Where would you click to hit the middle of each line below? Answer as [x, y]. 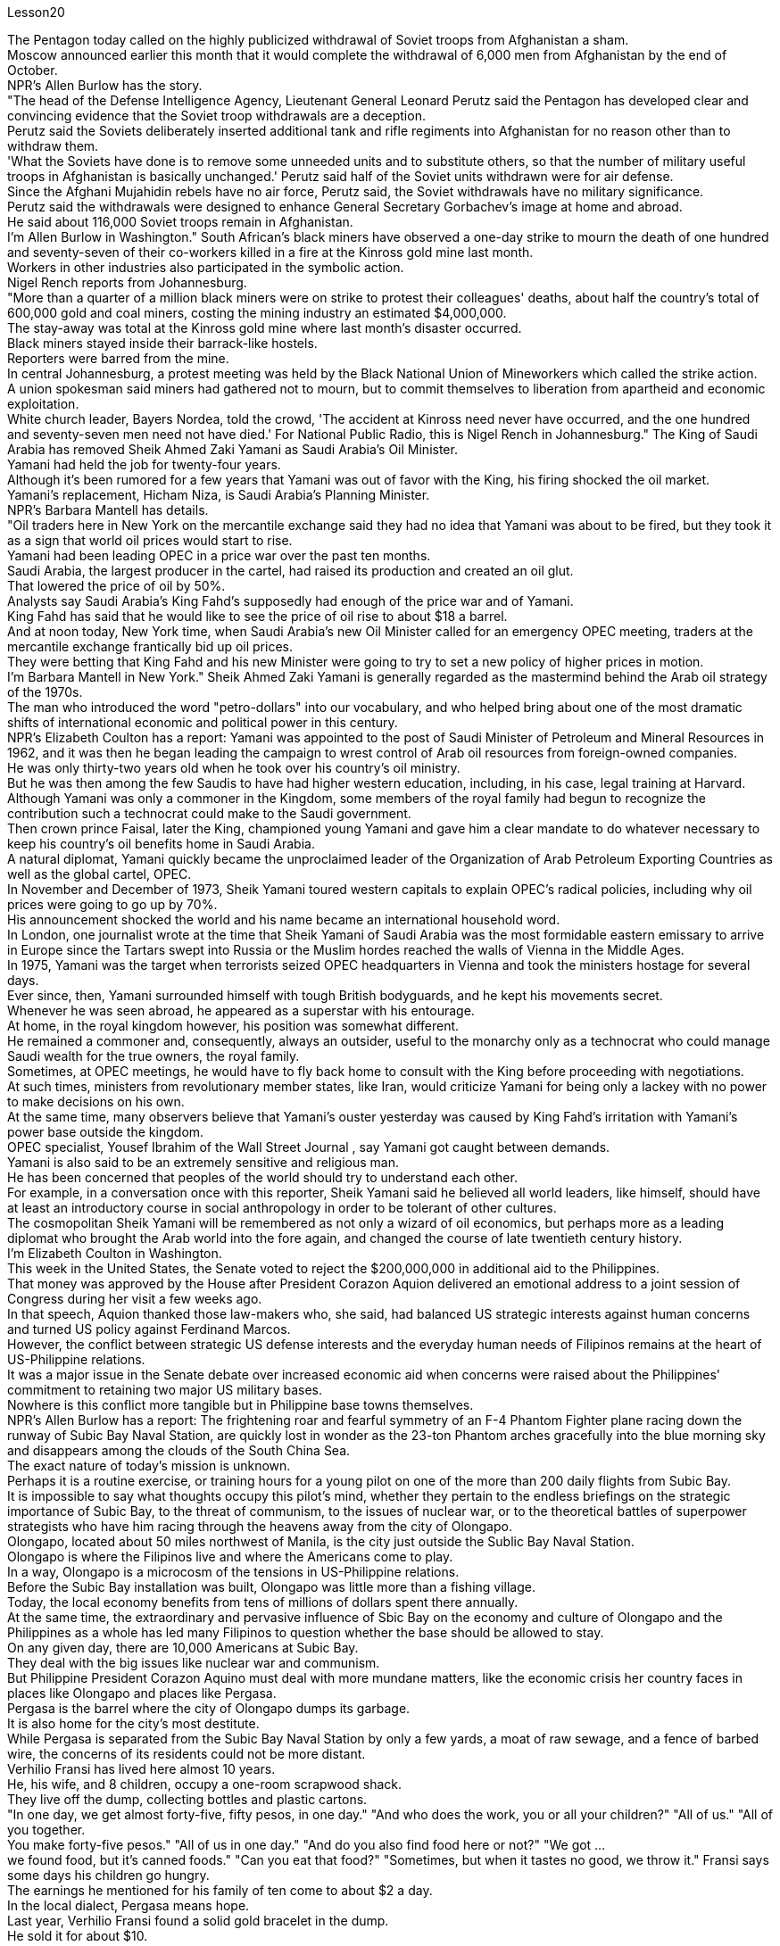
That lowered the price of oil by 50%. [116, 586]
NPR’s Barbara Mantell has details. [108, 510]
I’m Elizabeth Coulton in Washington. [115, 1253]
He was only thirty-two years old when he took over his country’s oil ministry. [234, 768]
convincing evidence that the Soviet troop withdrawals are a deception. [216, 116]
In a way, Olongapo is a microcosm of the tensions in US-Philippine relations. [233, 1572]
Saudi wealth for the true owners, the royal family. [154, 1056]
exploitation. [43, 404]
